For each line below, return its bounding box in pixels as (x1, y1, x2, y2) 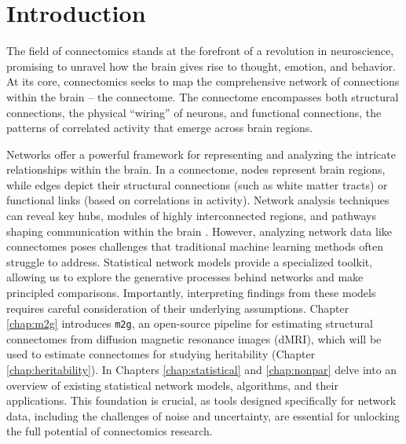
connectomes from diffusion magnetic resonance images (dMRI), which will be (6, 330, 382, 347)
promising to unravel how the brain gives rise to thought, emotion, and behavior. (6, 57, 396, 74)
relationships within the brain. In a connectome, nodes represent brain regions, (6, 161, 386, 178)
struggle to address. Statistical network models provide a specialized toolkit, (6, 253, 373, 270)
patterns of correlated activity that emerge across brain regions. (6, 119, 313, 136)
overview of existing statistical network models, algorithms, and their (6, 376, 338, 393)
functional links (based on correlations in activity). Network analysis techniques (6, 192, 390, 208)
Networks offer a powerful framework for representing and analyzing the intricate (6, 145, 396, 162)
